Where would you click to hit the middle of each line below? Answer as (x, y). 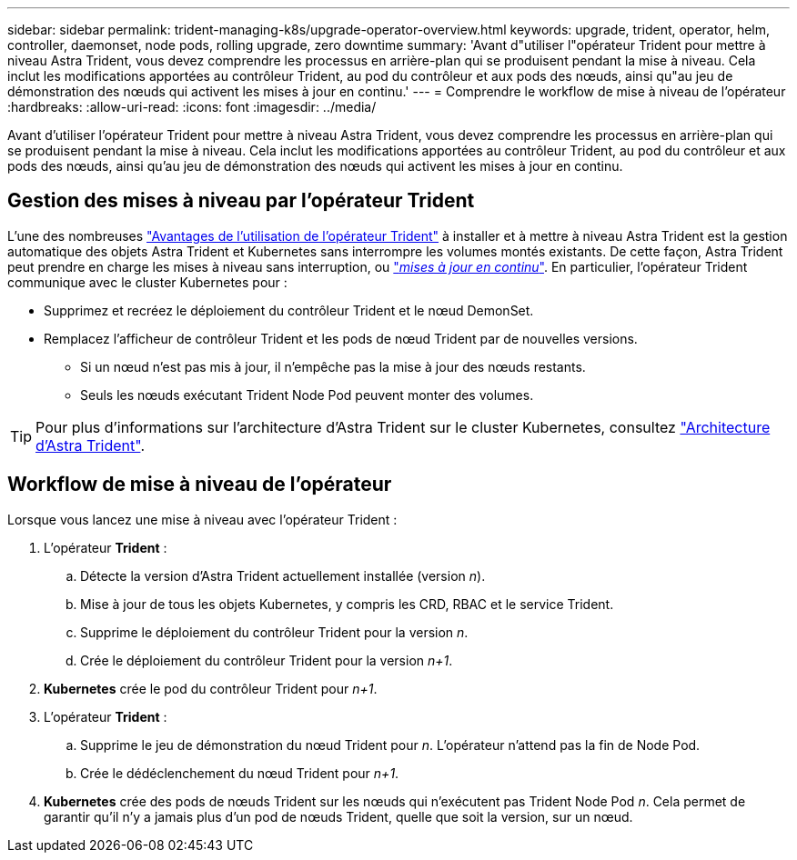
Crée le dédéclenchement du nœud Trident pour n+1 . (240, 773)
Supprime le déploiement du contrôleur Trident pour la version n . (274, 632)
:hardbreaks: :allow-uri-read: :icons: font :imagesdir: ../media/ (192, 107)
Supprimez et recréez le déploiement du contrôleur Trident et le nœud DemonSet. (289, 310)
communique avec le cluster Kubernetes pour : (147, 282)
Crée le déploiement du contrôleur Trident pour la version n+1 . (267, 660)
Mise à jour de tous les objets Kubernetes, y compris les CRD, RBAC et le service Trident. (347, 604)
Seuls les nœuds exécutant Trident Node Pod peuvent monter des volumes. (307, 395)
